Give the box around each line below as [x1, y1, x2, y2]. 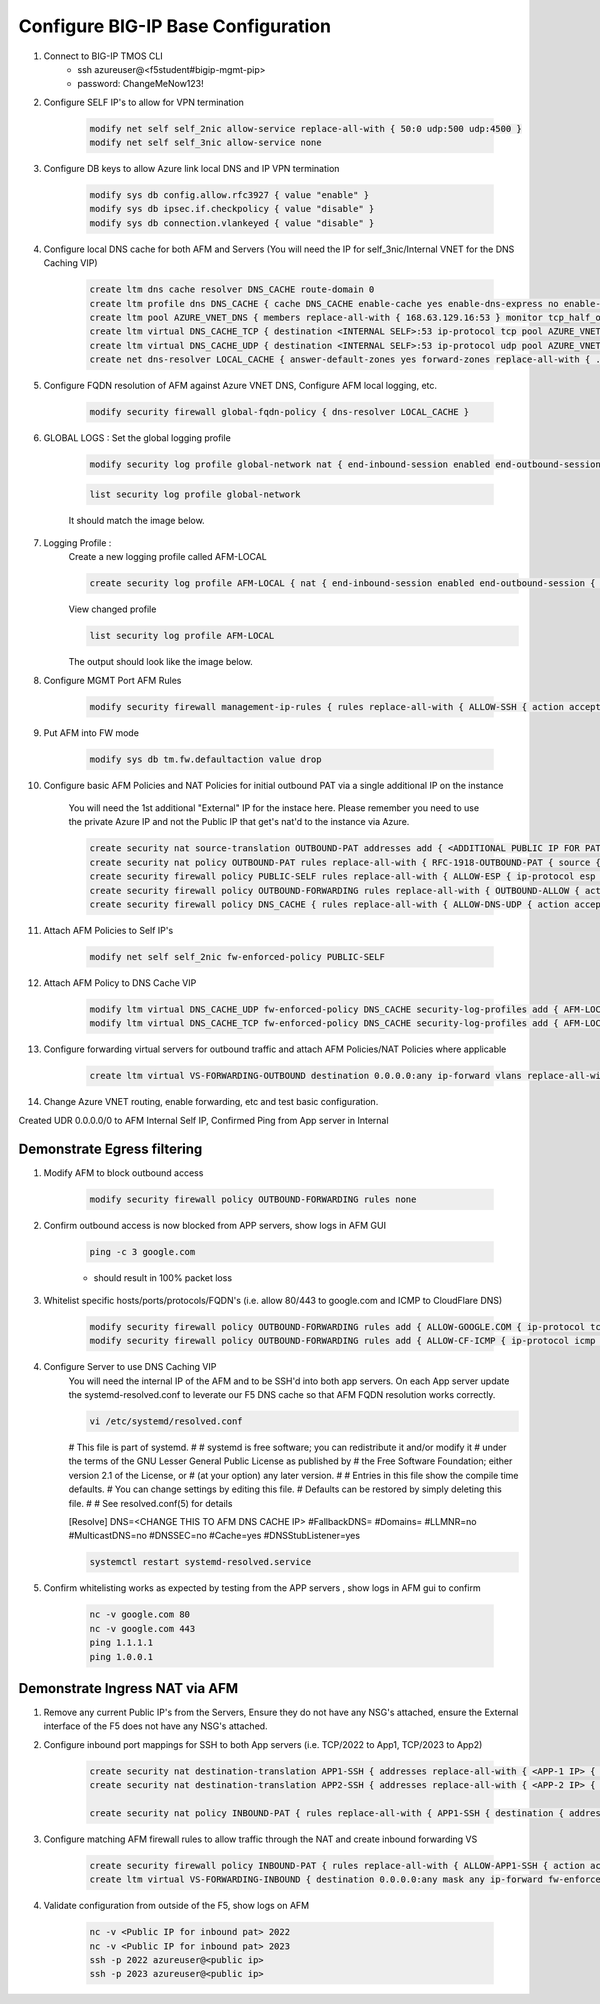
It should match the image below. [68, 514, 205, 526]
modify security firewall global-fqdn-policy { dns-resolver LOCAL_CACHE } [89, 406, 470, 418]
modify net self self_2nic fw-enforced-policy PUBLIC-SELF [89, 951, 385, 962]
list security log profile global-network [89, 488, 301, 500]
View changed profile [68, 603, 157, 615]
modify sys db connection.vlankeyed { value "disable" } [89, 217, 375, 229]
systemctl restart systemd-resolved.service [89, 1556, 312, 1568]
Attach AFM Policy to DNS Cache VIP [43, 976, 197, 989]
